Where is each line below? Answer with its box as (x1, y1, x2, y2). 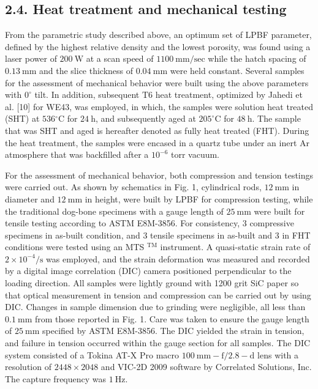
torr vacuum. (170, 148, 220, 161)
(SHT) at (5, 112, 40, 125)
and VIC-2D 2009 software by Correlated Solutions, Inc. (100, 360, 312, 373)
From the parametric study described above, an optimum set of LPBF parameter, (5, 28, 312, 41)
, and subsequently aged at (96, 112, 196, 125)
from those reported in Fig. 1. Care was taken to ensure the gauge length (35, 312, 309, 325)
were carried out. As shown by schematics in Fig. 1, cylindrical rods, (5, 180, 262, 193)
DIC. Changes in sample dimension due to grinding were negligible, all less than (5, 300, 306, 313)
